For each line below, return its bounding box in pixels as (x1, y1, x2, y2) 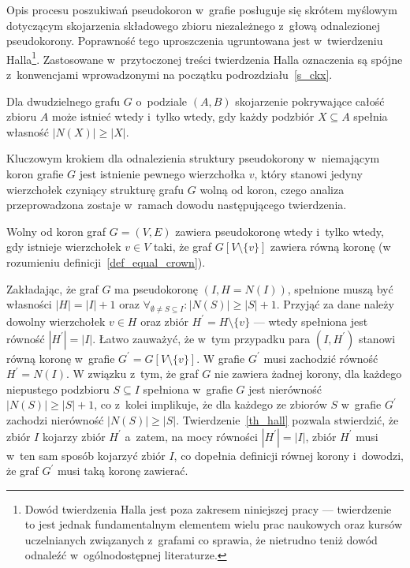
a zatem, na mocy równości (125, 428, 258, 444)
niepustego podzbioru (6, 380, 110, 397)
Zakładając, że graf (6, 280, 99, 297)
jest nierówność (248, 380, 322, 397)
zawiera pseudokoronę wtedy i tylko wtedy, (175, 222, 384, 239)
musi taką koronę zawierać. (58, 462, 188, 479)
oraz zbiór (140, 312, 188, 329)
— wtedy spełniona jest (253, 312, 368, 329)
